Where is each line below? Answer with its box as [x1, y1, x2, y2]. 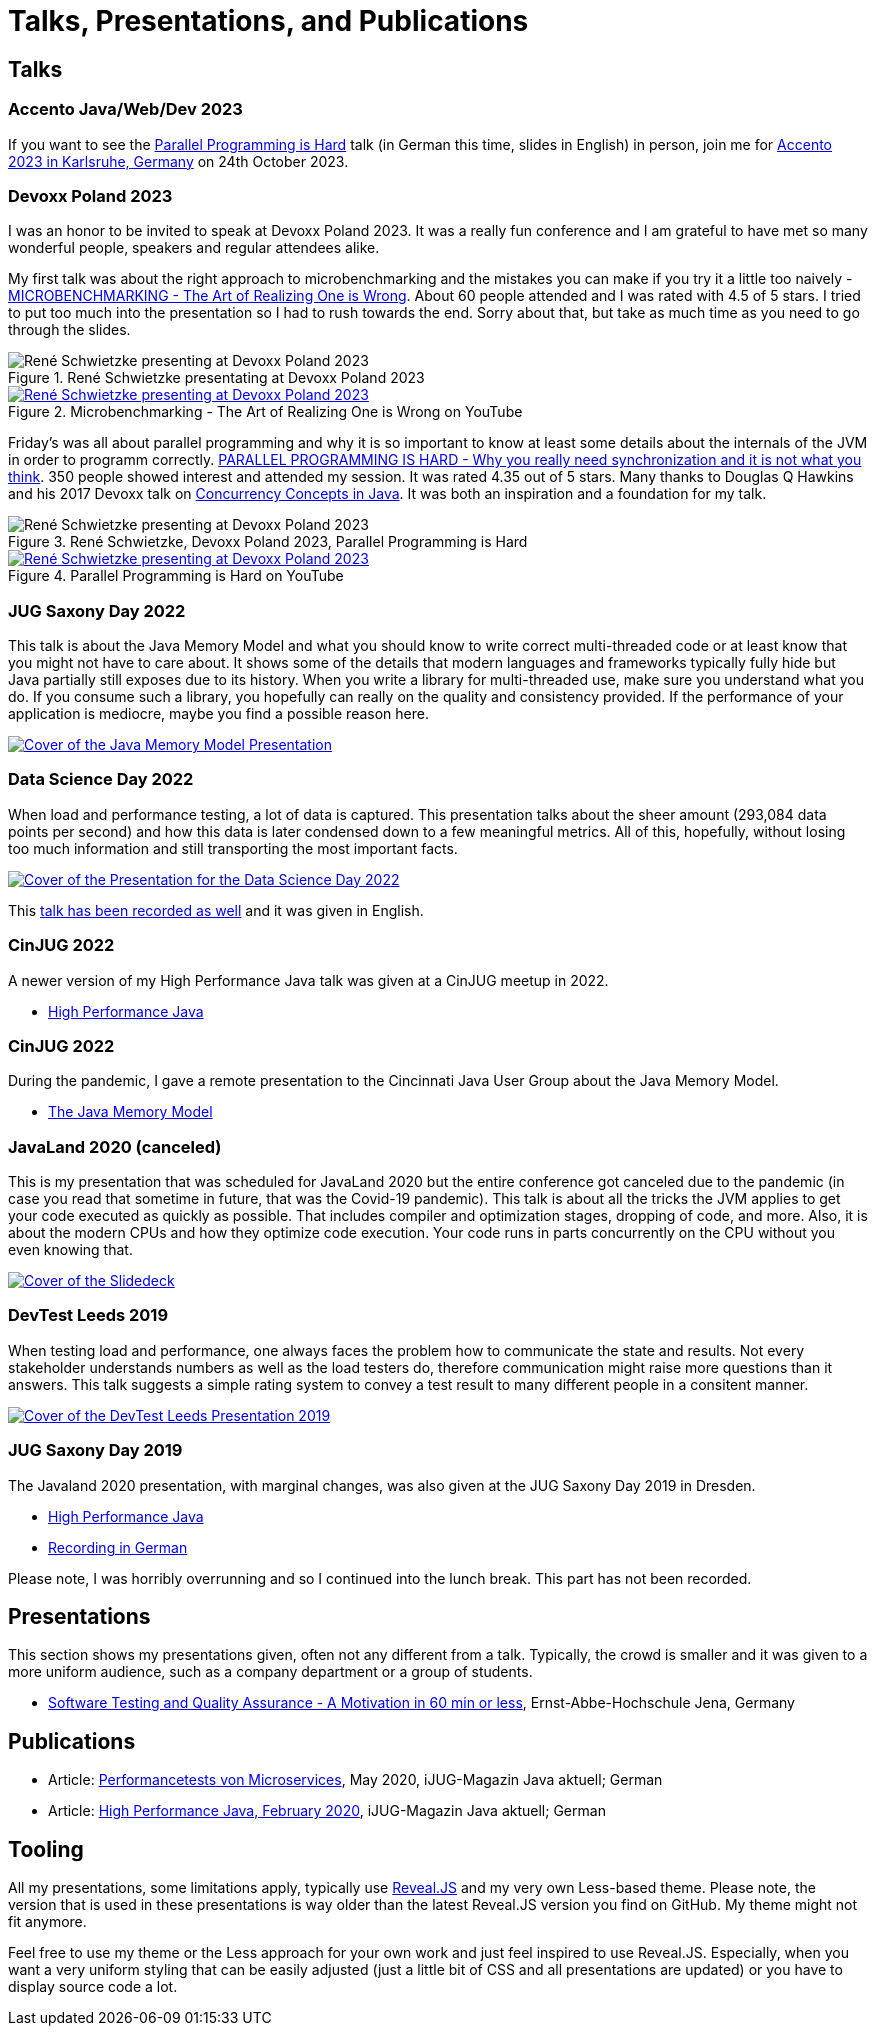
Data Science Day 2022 [8, 769, 194, 790]
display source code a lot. [8, 1978, 178, 1996]
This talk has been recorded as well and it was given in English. [8, 901, 424, 919]
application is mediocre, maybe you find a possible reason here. [8, 705, 429, 723]
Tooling [8, 1836, 84, 1862]
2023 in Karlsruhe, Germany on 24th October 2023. [8, 152, 349, 170]
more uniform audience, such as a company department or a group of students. [8, 1663, 533, 1681]
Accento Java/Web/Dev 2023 [8, 99, 243, 120]
